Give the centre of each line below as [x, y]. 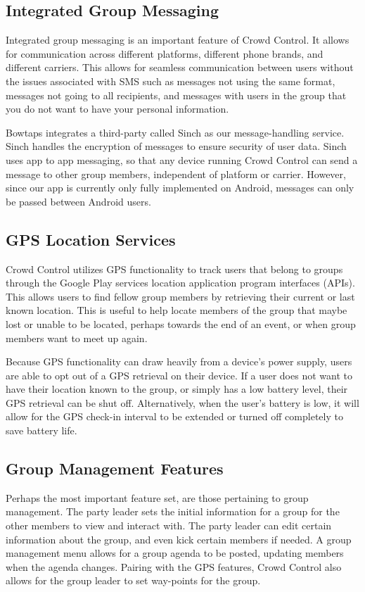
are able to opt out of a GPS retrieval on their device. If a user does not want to [179, 375]
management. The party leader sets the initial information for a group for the [173, 511]
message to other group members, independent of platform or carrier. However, [176, 174]
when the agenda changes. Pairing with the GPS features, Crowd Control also [174, 566]
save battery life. [41, 430]
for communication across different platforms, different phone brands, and [165, 53]
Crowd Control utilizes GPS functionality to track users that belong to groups [174, 269]
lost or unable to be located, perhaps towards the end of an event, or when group [181, 323]
